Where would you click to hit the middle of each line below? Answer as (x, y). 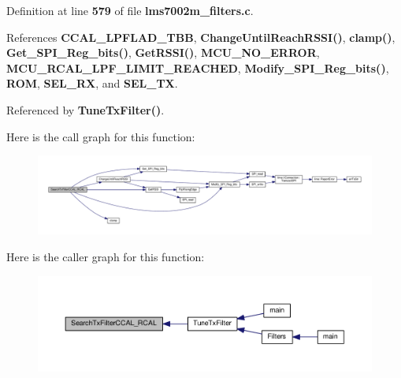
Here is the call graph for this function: (101, 136)
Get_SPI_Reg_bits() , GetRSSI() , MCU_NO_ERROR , (163, 52)
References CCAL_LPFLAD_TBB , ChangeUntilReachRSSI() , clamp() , (201, 37)
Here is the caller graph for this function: (106, 256)
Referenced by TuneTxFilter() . (85, 109)
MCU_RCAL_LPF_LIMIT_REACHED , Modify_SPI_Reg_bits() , (198, 67)
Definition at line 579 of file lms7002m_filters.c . (130, 10)
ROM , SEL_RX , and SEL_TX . (92, 83)
